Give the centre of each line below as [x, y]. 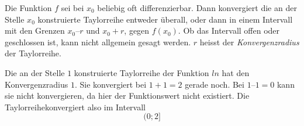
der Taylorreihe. [33, 53]
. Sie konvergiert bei [110, 84]
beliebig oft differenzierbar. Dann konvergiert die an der [197, 8]
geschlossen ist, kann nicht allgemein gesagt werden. [98, 42]
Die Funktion [28, 8]
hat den [236, 72]
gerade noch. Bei [215, 84]
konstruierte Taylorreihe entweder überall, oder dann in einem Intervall [165, 19]
